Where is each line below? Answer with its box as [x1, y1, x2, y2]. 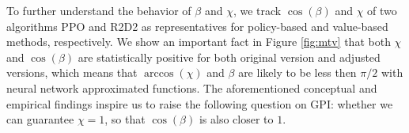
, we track [233, 2, 282, 18]
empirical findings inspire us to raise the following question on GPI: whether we [6, 95, 393, 112]
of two [367, 2, 397, 18]
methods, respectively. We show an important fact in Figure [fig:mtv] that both [6, 33, 391, 50]
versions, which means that [6, 64, 138, 81]
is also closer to [199, 111, 274, 127]
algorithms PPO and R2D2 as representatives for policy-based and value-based [6, 17, 388, 34]
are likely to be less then [238, 64, 357, 81]
